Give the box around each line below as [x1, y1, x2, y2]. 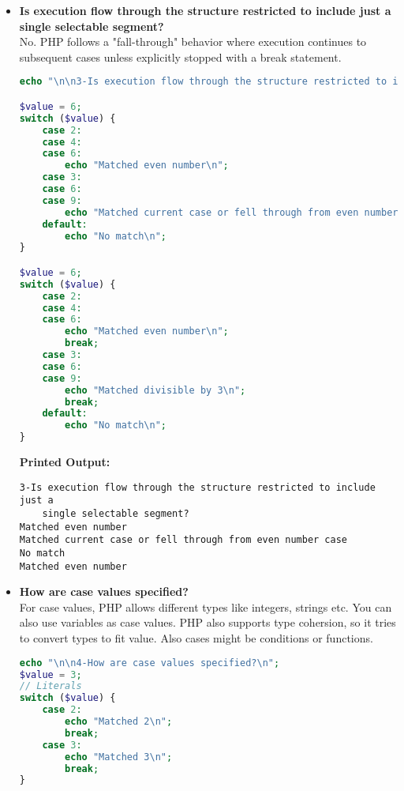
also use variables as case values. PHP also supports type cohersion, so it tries [19, 614, 396, 631]
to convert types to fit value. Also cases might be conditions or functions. [19, 630, 373, 646]
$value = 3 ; [19, 669, 82, 680]
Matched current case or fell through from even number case [19, 534, 348, 546]
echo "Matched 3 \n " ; [65, 751, 173, 763]
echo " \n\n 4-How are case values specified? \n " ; [19, 657, 280, 669]
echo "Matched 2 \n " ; [65, 716, 173, 727]
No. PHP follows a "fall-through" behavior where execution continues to [19, 33, 367, 50]
